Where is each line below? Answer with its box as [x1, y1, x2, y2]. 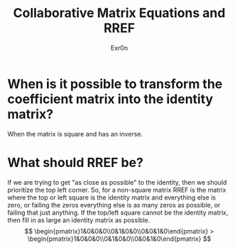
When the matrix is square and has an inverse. [7, 129, 143, 138]
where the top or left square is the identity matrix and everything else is [7, 193, 217, 202]
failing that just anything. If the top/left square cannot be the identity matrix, [7, 208, 229, 217]
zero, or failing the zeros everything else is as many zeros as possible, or [7, 200, 221, 209]
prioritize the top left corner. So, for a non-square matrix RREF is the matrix [7, 185, 226, 194]
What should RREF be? [7, 154, 144, 170]
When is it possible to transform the [7, 76, 223, 92]
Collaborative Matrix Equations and [13, 5, 226, 21]
